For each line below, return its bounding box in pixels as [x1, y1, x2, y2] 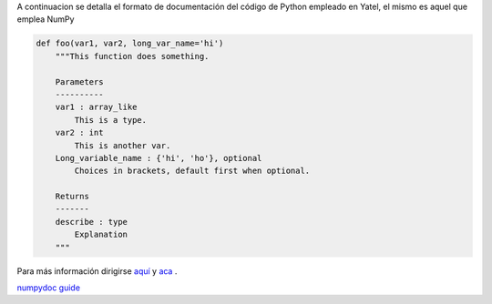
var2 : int [55, 127, 104, 138]
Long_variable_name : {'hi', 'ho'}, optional [55, 153, 262, 163]
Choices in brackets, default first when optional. [74, 166, 311, 177]
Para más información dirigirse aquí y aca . [16, 265, 178, 277]
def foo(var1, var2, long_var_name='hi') [36, 38, 224, 49]
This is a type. [74, 115, 148, 125]
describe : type [55, 217, 128, 227]
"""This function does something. [55, 51, 210, 61]
